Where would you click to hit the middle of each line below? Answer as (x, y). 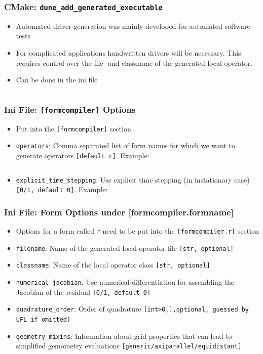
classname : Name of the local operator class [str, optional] (113, 265)
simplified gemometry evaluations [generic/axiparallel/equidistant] (129, 346)
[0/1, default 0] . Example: (62, 189)
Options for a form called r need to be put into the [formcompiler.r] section (137, 231)
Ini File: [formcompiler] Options (70, 109)
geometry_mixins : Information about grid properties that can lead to (124, 336)
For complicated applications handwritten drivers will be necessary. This (128, 52)
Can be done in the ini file (57, 80)
